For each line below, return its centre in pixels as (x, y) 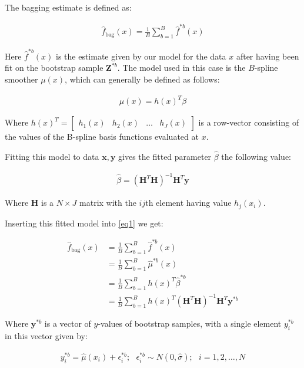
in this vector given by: (46, 336)
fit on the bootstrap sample (54, 68)
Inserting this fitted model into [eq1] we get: (84, 223)
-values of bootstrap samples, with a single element (190, 323)
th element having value (188, 203)
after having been (268, 56)
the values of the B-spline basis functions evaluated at (102, 137)
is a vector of (68, 323)
